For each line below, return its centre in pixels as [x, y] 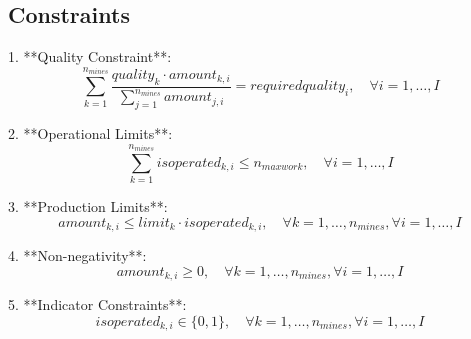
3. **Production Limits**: [88, 206]
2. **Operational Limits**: [90, 132]
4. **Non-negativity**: [77, 255]
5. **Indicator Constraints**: [97, 304]
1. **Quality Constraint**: [90, 56]
